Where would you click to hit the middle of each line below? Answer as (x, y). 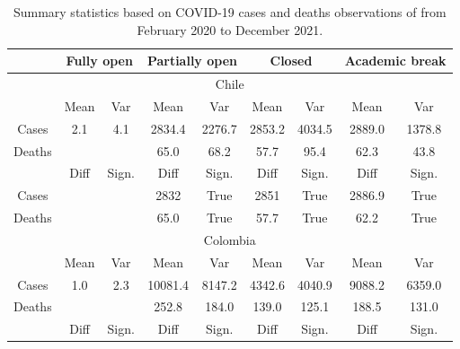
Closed (291, 61)
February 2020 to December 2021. (230, 29)
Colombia (230, 239)
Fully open (99, 61)
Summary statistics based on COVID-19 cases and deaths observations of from (230, 12)
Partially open (192, 61)
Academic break (395, 61)
